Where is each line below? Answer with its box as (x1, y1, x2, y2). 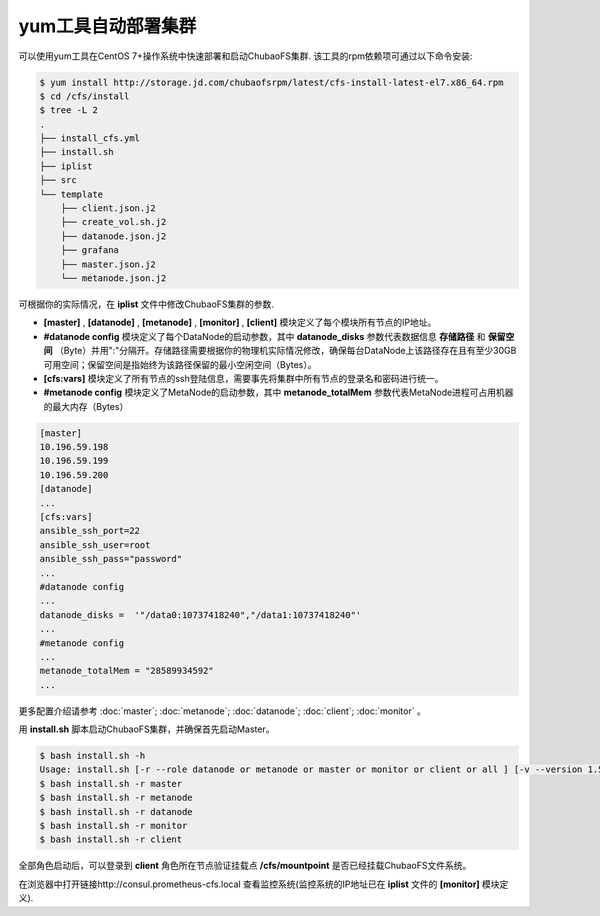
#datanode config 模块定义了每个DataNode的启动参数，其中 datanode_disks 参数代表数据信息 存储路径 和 (43, 330, 486, 342)
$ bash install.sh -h (39, 750, 146, 762)
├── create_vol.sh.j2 (60, 216, 167, 228)
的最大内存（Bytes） (43, 400, 129, 412)
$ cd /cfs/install (39, 90, 130, 102)
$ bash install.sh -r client (39, 834, 183, 845)
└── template (39, 188, 104, 200)
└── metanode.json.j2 (60, 273, 167, 284)
